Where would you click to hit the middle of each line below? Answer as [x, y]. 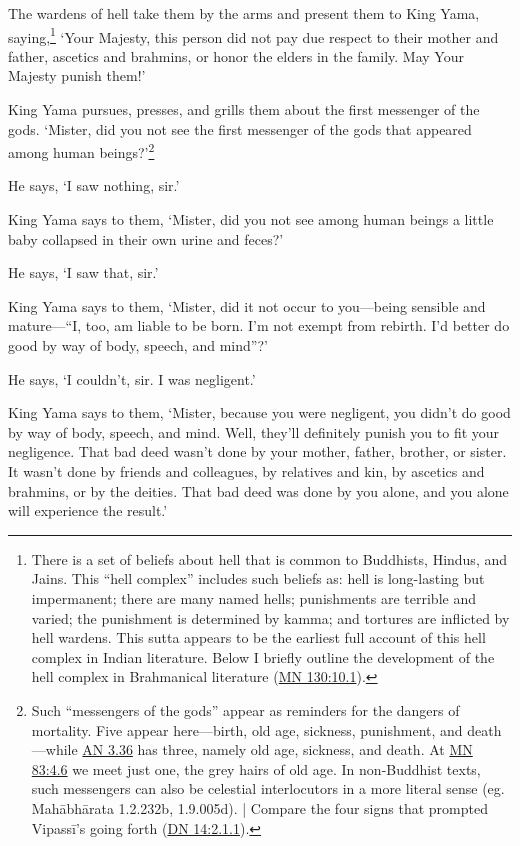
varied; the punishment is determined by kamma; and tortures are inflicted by [270, 617]
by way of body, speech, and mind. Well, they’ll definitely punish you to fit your [254, 431]
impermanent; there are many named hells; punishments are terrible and [253, 597]
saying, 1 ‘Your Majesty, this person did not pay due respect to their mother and [253, 35]
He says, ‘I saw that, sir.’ [83, 272]
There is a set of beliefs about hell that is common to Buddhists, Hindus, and [269, 558]
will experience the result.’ [88, 510]
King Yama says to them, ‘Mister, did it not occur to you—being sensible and [247, 305]
